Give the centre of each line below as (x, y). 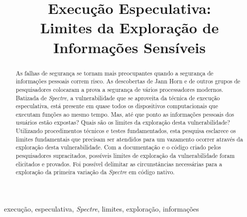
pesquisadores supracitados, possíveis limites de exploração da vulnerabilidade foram (125, 156)
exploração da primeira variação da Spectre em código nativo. (95, 172)
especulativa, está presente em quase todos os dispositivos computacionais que (117, 106)
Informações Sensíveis (129, 47)
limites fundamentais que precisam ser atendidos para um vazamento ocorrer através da (129, 139)
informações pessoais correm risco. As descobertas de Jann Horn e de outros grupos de (128, 81)
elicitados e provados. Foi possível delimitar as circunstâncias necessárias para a (119, 164)
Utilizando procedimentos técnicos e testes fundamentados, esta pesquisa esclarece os (126, 131)
